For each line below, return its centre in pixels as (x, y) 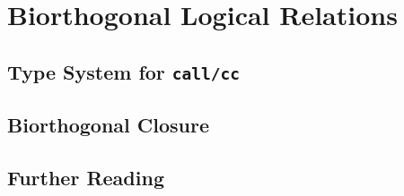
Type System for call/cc (124, 71)
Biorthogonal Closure (109, 125)
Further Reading (86, 177)
